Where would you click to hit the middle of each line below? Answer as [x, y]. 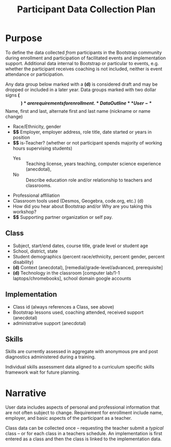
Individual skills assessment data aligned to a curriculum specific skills [80, 367]
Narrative [26, 393]
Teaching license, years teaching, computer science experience [93, 164]
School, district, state [35, 251]
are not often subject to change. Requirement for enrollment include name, [84, 413]
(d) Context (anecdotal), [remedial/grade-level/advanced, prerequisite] [88, 267]
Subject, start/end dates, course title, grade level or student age [80, 246]
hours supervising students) [43, 148]
